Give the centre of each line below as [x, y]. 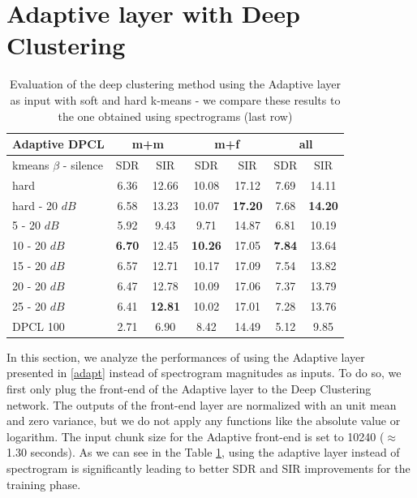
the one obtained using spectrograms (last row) [175, 116]
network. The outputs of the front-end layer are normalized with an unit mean [202, 404]
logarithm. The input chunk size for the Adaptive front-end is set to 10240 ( [196, 436]
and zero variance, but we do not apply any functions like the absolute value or [204, 421]
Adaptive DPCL [58, 144]
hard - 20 [35, 205]
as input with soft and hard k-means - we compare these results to [175, 99]
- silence [83, 164]
